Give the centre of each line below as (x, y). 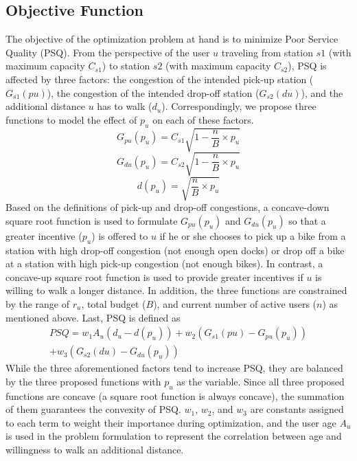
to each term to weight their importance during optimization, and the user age (171, 422)
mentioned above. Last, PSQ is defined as (93, 317)
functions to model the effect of (71, 119)
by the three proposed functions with (83, 381)
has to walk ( (125, 106)
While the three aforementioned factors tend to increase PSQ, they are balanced (174, 368)
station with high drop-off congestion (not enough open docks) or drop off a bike (175, 250)
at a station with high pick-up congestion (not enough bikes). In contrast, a (164, 263)
